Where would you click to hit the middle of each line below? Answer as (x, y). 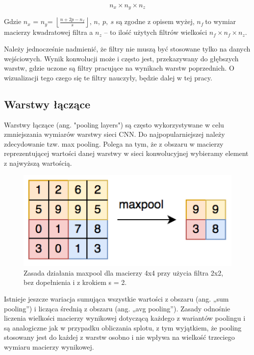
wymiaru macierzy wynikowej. (49, 346)
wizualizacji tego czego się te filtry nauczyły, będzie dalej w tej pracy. (108, 77)
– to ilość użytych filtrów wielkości (156, 32)
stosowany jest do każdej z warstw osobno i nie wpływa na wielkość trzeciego (119, 337)
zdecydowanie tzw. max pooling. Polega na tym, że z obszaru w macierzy (114, 143)
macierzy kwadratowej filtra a (49, 32)
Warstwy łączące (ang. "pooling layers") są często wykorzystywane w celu (114, 124)
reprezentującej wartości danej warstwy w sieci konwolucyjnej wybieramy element (126, 153)
